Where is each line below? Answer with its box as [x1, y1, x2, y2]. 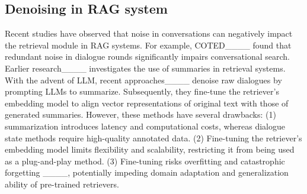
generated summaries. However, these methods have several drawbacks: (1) [5, 108, 276, 121]
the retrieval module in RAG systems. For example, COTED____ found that [5, 38, 292, 51]
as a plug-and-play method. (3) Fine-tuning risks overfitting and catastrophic [5, 154, 285, 167]
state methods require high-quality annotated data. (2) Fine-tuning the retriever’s [5, 131, 302, 144]
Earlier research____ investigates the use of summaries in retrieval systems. [5, 62, 286, 74]
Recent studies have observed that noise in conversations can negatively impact [5, 27, 293, 40]
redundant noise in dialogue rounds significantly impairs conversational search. [5, 50, 290, 63]
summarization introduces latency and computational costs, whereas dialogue [5, 119, 286, 132]
